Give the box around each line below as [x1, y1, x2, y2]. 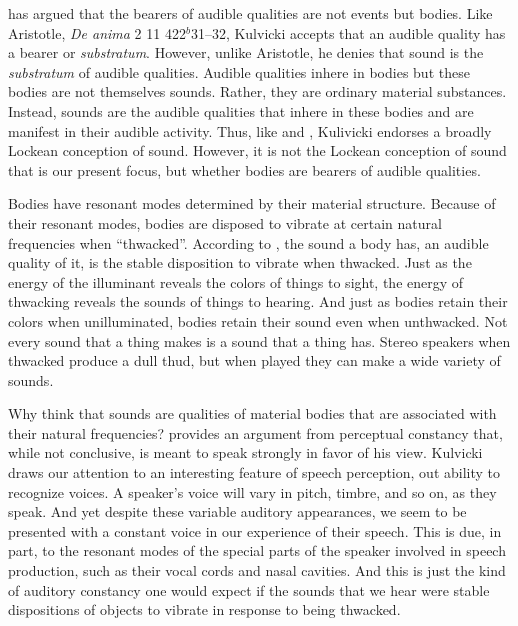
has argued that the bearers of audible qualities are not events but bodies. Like [8, 3, 493, 23]
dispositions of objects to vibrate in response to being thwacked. [8, 599, 401, 620]
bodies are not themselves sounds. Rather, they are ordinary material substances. [8, 81, 507, 102]
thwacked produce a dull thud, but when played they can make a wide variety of [8, 350, 501, 371]
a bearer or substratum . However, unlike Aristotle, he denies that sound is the [8, 42, 484, 63]
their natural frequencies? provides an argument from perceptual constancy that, [8, 422, 503, 443]
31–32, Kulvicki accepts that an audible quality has [190, 22, 506, 43]
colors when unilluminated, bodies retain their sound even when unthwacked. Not [8, 310, 508, 331]
